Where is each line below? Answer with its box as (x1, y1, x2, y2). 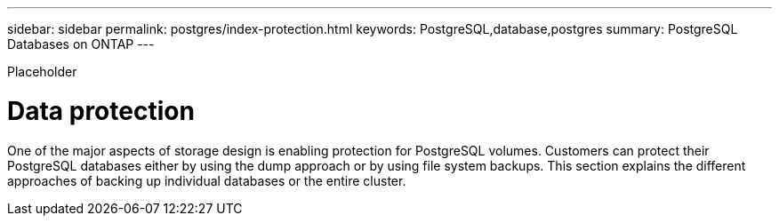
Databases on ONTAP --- (7, 36, 155, 52)
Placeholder (7, 64, 77, 79)
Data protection (7, 95, 195, 126)
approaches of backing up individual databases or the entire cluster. (7, 172, 406, 188)
